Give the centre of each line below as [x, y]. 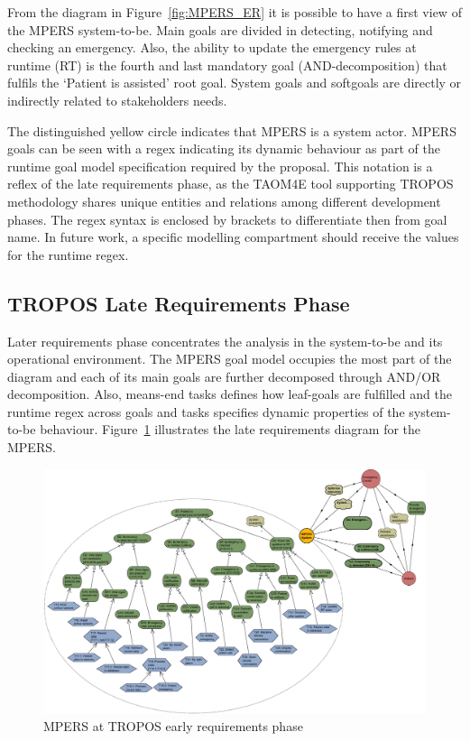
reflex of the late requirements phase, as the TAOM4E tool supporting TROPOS [230, 184]
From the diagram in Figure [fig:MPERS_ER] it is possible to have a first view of [235, 12]
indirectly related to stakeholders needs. [117, 100]
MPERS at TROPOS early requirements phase [173, 726]
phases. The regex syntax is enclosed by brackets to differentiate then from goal [227, 219]
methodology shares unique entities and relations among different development [224, 201]
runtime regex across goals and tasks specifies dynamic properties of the [206, 411]
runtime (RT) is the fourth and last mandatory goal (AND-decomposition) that [227, 65]
